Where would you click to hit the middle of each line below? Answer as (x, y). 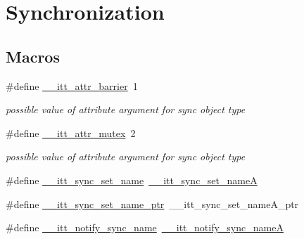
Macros (33, 56)
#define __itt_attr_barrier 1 (72, 85)
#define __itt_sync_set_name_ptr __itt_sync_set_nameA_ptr (152, 204)
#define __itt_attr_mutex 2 (71, 133)
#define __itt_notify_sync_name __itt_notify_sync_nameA (145, 227)
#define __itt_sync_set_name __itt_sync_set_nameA (132, 180)
